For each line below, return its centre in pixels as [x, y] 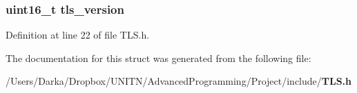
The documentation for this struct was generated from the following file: [158, 58]
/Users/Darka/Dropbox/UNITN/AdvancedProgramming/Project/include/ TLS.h [179, 81]
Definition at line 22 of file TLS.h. [78, 35]
